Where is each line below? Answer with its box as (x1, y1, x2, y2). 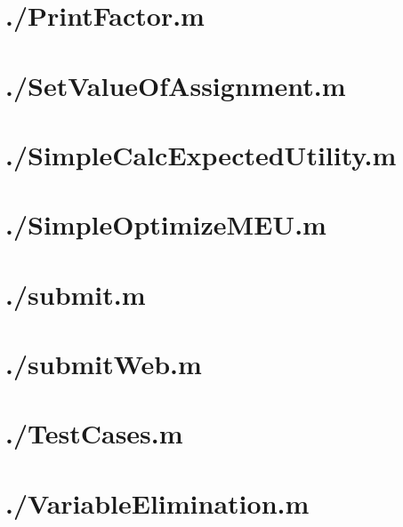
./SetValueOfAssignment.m (5, 67, 346, 103)
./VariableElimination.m (5, 484, 310, 521)
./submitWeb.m (5, 346, 202, 382)
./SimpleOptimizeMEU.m (5, 206, 326, 243)
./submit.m (5, 275, 146, 312)
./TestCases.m (5, 415, 183, 451)
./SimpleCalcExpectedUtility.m (5, 136, 397, 172)
